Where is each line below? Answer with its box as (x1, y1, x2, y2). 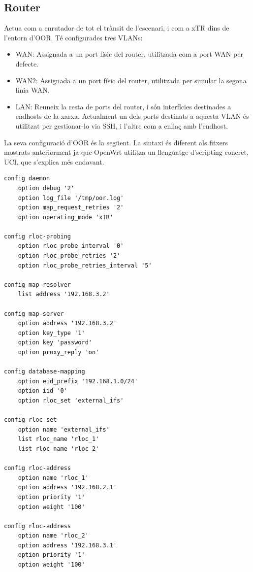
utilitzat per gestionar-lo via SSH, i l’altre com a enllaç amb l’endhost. (15, 120, 228, 131)
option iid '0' (18, 387, 67, 395)
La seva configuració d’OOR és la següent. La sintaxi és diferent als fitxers (4, 137, 228, 147)
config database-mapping (4, 368, 85, 375)
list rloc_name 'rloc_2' (18, 445, 99, 452)
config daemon (4, 175, 50, 182)
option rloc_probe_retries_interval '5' (18, 262, 152, 269)
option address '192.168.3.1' (18, 541, 117, 549)
